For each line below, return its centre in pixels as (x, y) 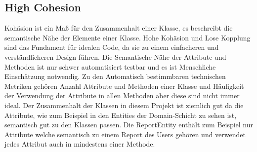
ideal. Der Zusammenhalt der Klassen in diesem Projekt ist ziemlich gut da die (124, 105)
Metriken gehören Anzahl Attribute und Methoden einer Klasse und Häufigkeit (124, 86)
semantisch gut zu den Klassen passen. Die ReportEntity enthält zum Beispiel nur (129, 125)
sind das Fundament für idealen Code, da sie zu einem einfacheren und (112, 47)
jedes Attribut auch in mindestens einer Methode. (80, 144)
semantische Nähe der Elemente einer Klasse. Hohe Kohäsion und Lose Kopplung (128, 37)
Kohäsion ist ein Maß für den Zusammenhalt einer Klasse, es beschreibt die (119, 28)
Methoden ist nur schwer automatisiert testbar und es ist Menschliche (110, 66)
